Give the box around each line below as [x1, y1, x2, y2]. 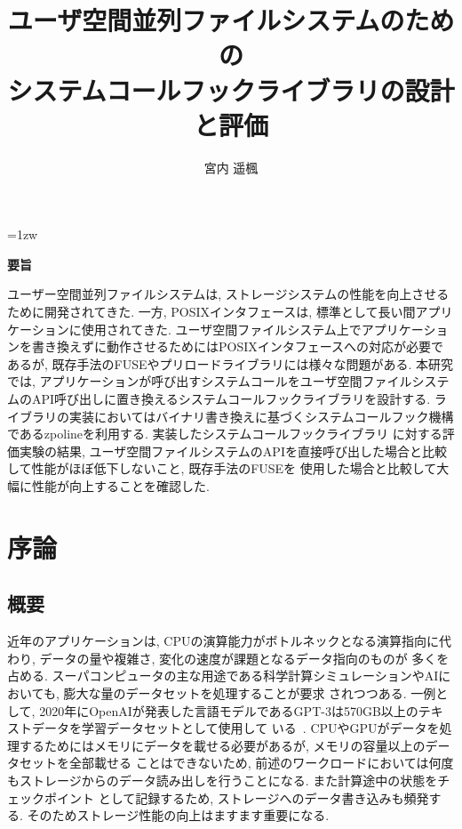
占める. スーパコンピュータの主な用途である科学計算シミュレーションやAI [7, 666, 439, 685]
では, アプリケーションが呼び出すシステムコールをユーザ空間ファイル [7, 372, 412, 390]
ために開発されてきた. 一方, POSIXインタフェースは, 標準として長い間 [7, 302, 416, 321]
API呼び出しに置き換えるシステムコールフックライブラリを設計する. [31, 390, 431, 408]
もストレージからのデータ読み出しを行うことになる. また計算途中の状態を [7, 770, 438, 789]
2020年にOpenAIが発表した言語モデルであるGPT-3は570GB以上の [39, 701, 418, 720]
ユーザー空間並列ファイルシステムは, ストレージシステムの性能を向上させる [7, 285, 450, 303]
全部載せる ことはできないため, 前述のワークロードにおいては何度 [68, 753, 454, 772]
